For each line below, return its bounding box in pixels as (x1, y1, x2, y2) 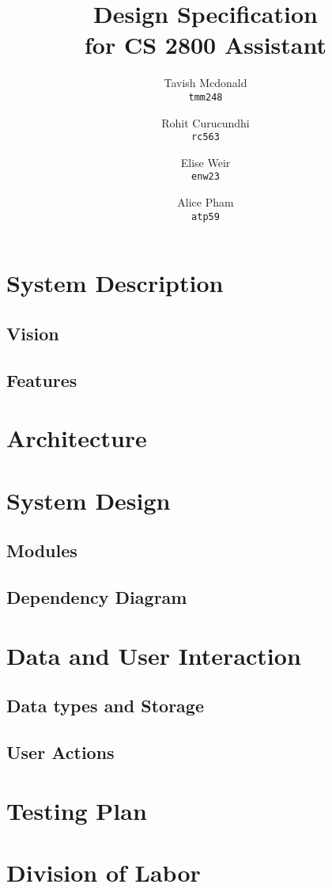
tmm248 (188, 91, 223, 103)
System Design (6, 484, 171, 516)
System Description (6, 267, 224, 299)
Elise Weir (180, 154, 231, 170)
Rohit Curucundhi (161, 114, 250, 131)
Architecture (6, 422, 147, 454)
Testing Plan (6, 794, 147, 826)
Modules (6, 538, 77, 563)
